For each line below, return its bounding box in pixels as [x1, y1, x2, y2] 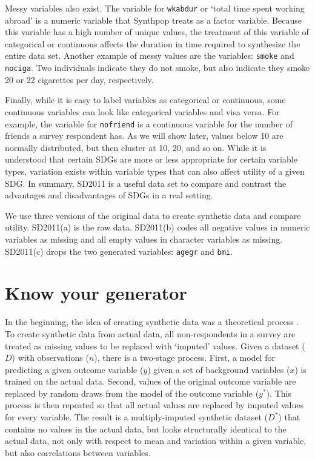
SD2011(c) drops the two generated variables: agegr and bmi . [5, 244, 233, 257]
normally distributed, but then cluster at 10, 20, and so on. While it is [5, 141, 267, 153]
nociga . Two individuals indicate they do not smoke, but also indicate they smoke [5, 61, 310, 74]
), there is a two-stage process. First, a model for [94, 351, 275, 364]
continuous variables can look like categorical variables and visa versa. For [5, 105, 280, 118]
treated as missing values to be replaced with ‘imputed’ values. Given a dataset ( [5, 339, 305, 352]
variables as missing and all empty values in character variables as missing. [5, 232, 283, 245]
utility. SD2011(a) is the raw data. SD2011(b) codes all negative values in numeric [5, 221, 310, 234]
